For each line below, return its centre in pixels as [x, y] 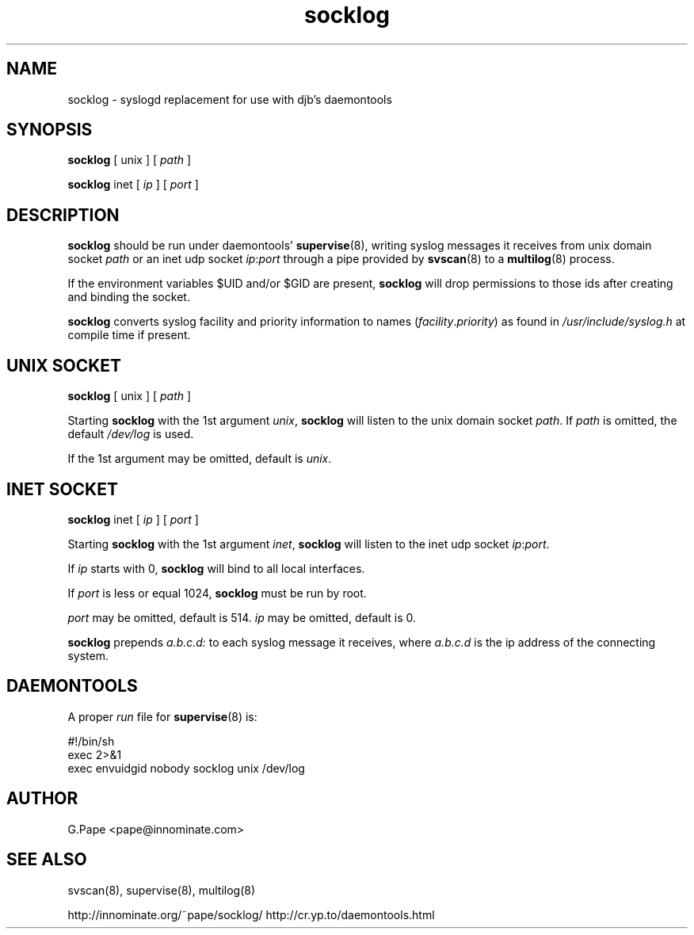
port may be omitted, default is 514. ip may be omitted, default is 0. [242, 617]
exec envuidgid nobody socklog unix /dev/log [186, 768]
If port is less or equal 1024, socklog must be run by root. [217, 593]
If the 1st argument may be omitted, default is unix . [200, 459]
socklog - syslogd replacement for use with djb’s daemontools [230, 99]
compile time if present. [129, 335]
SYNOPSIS [50, 130]
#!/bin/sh [91, 741]
